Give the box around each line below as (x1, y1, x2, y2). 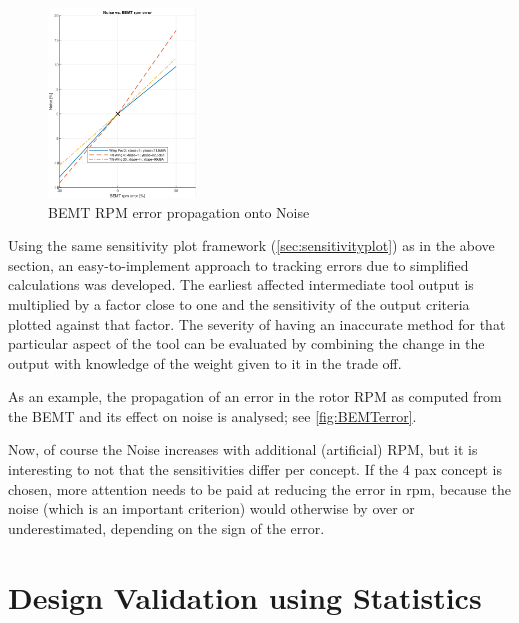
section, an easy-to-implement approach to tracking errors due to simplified (8, 254, 469, 275)
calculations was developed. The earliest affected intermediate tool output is (8, 274, 474, 295)
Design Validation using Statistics (8, 576, 482, 617)
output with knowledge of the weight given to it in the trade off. (8, 352, 402, 373)
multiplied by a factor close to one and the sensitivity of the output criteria (8, 293, 470, 314)
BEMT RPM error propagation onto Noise (48, 201, 310, 222)
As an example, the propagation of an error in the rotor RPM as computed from (8, 386, 502, 407)
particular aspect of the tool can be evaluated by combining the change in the (8, 333, 485, 354)
